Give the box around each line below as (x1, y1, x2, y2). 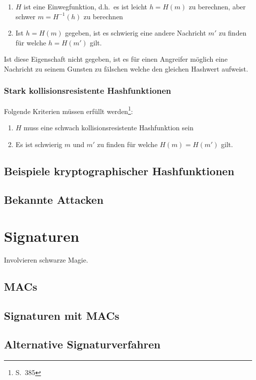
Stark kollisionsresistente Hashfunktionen (4, 84, 171, 97)
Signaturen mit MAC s (4, 307, 120, 323)
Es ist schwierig (15, 139, 63, 149)
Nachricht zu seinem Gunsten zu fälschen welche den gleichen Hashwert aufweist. (4, 63, 248, 74)
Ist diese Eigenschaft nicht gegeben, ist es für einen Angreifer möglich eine (4, 54, 228, 64)
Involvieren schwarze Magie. (4, 254, 88, 265)
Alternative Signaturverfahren (4, 337, 160, 352)
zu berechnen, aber (189, 1, 246, 11)
